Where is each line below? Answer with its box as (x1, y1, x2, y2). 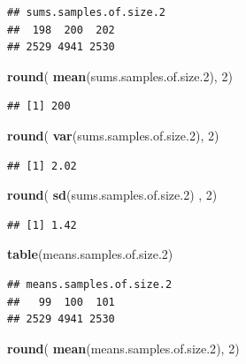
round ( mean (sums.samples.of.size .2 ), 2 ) (7, 66, 233, 85)
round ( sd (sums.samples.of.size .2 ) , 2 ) (7, 186, 218, 204)
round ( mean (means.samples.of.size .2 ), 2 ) (7, 338, 240, 357)
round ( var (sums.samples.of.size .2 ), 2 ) (7, 125, 219, 144)
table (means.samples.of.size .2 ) (7, 245, 173, 263)
